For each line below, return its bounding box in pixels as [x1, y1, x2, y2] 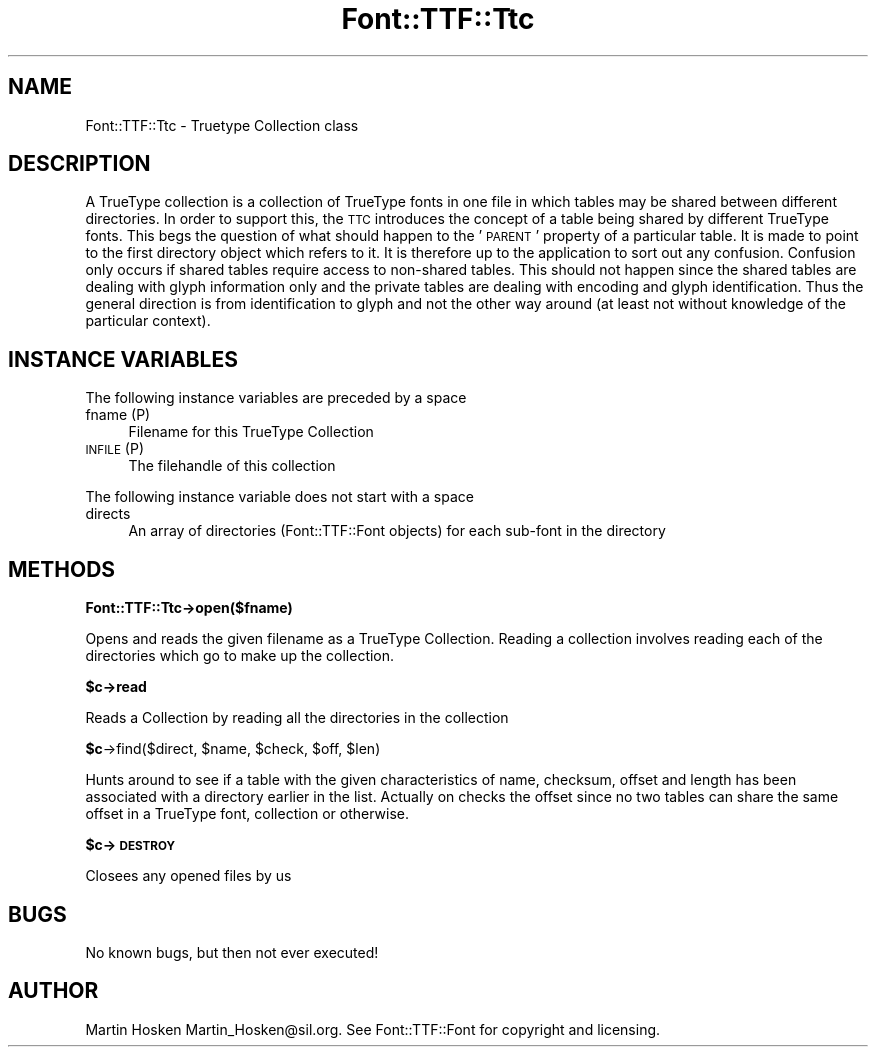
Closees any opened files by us [85, 867, 292, 885]
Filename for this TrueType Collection [128, 423, 374, 441]
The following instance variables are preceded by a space [85, 389, 467, 407]
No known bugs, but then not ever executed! [85, 943, 379, 961]
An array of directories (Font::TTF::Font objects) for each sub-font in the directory [128, 522, 666, 540]
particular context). [85, 312, 211, 330]
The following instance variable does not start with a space [85, 488, 474, 506]
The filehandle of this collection [128, 457, 336, 475]
